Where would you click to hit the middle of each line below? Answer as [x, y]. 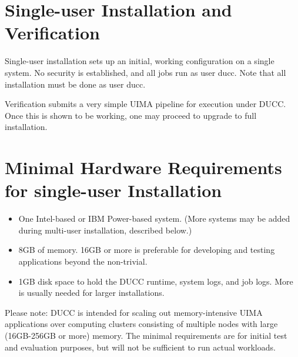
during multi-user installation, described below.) [105, 230]
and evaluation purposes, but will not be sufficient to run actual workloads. [140, 347]
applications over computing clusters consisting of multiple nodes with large [141, 324]
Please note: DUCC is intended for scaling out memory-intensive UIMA [134, 312]
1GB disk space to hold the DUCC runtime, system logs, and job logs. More [156, 281]
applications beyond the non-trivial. [83, 261]
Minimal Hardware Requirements [143, 167]
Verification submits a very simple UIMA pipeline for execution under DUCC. [145, 104]
